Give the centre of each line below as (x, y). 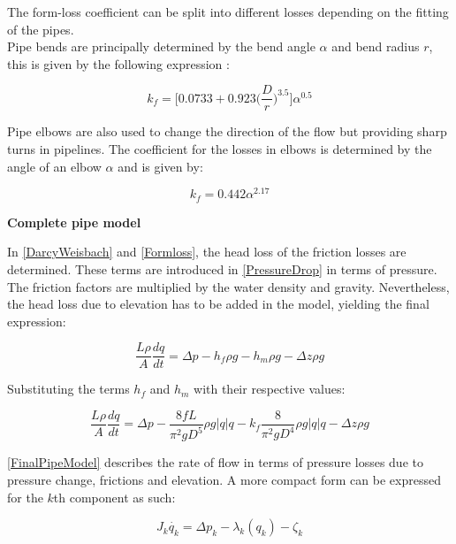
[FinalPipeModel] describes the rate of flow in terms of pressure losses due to (215, 462)
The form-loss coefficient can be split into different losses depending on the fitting (228, 11)
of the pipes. (41, 29)
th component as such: (114, 497)
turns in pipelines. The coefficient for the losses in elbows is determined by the (220, 149)
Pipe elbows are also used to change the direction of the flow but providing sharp (227, 131)
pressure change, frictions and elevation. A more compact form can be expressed (224, 479)
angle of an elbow (54, 166)
